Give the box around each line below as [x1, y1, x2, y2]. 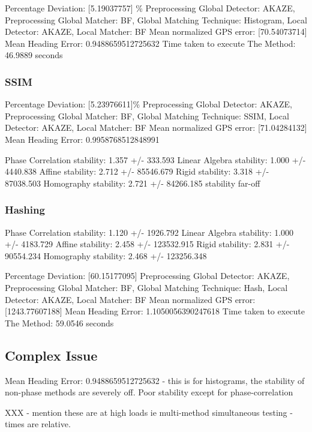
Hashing [5, 202, 45, 217]
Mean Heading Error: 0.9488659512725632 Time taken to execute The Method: [5, 37, 296, 49]
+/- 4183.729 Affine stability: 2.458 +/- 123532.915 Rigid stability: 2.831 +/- [5, 238, 290, 250]
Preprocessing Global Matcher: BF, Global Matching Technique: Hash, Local [5, 281, 288, 293]
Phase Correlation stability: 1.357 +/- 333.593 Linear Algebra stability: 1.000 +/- [5, 153, 306, 166]
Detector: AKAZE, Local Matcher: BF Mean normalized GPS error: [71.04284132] [5, 121, 307, 134]
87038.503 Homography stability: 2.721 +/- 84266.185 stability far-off [5, 176, 260, 189]
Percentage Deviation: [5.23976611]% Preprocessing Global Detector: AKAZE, [5, 98, 292, 110]
